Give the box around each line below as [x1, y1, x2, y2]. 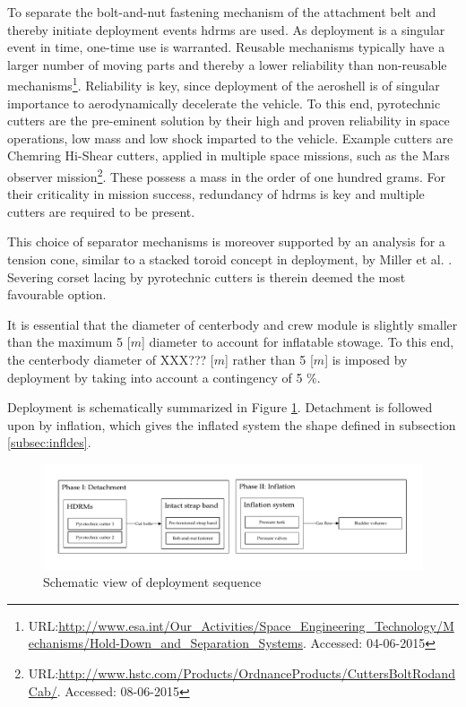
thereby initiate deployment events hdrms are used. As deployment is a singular [7, 20, 445, 39]
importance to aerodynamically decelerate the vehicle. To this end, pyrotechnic [7, 93, 441, 112]
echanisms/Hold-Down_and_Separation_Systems [28, 634, 304, 652]
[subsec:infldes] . [7, 433, 91, 452]
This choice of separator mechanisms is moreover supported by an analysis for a [7, 232, 445, 251]
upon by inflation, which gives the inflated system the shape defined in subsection [7, 415, 456, 434]
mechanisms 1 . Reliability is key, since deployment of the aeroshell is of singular [7, 73, 440, 95]
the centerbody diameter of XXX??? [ [7, 350, 214, 368]
